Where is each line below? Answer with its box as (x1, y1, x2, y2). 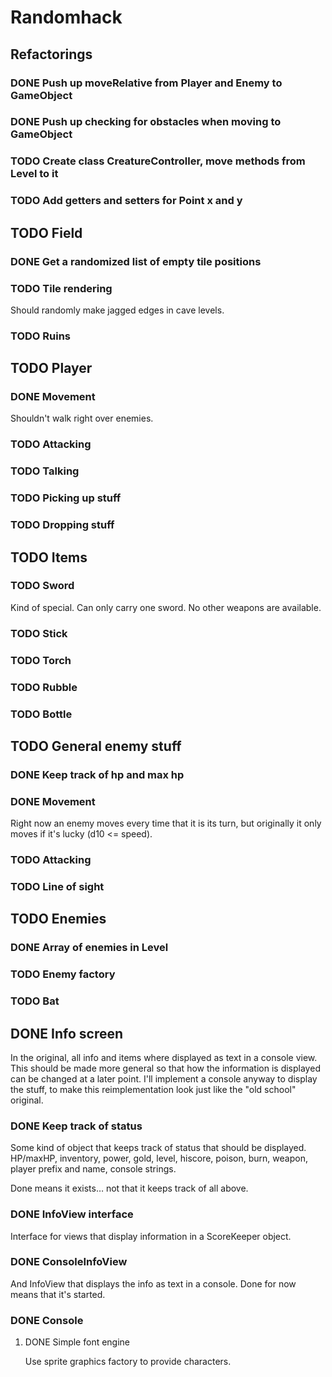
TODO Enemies (10, 911, 107, 928)
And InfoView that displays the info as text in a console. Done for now (10, 1277, 297, 1290)
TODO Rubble (10, 680, 78, 694)
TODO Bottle (10, 707, 73, 721)
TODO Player (10, 360, 93, 377)
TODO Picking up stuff (10, 491, 122, 505)
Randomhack (10, 6, 123, 29)
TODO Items (10, 549, 88, 566)
